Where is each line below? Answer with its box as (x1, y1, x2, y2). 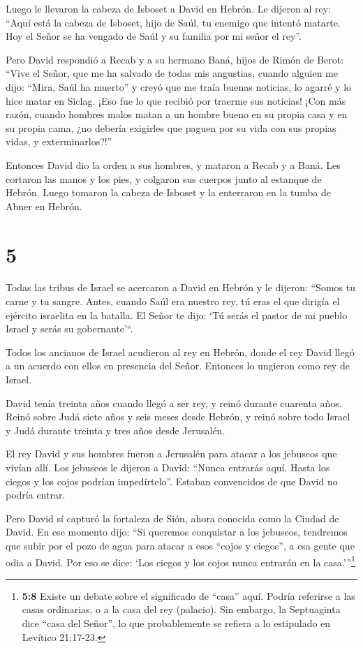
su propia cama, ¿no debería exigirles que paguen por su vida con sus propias (6, 120, 336, 135)
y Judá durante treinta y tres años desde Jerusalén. (6, 422, 225, 437)
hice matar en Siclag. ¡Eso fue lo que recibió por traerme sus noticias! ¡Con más (6, 93, 346, 108)
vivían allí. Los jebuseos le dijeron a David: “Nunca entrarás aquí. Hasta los (6, 459, 330, 474)
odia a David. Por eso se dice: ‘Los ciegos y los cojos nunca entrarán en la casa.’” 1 (6, 552, 355, 569)
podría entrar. (6, 487, 66, 502)
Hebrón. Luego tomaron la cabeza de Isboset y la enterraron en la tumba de (6, 185, 332, 200)
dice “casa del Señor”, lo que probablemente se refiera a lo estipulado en (22, 615, 331, 630)
